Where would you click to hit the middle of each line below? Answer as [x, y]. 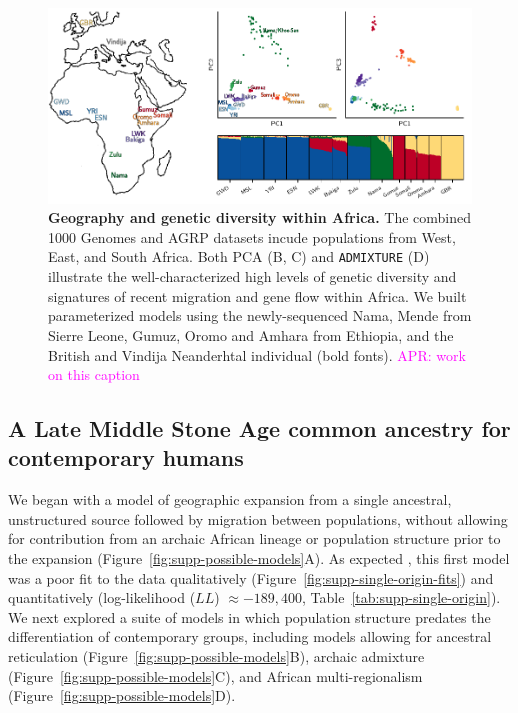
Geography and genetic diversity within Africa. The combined [260, 217]
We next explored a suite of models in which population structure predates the [249, 616]
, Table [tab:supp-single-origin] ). [401, 597]
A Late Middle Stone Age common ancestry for [259, 428]
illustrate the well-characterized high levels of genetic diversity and [252, 276]
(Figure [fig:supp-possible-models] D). [122, 695]
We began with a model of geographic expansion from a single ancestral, [230, 499]
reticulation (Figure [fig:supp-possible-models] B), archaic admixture [216, 656]
